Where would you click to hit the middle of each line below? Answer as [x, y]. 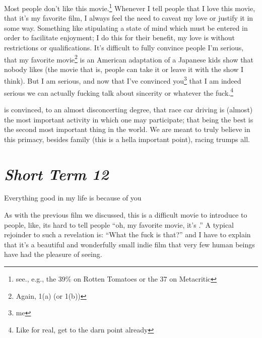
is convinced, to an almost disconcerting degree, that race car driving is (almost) [128, 109]
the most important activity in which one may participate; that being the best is [129, 119]
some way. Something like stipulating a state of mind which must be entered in [126, 27]
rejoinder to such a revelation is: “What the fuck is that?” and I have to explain [127, 234]
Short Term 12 [56, 174]
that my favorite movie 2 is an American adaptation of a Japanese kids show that [129, 58]
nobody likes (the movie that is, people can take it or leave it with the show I [124, 69]
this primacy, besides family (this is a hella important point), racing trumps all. [127, 139]
